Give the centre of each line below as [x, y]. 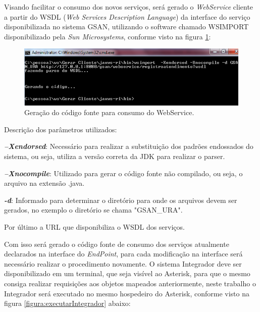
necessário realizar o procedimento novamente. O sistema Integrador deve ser [123, 263]
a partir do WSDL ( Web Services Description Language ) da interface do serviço [127, 16]
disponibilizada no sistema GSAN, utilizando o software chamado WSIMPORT [126, 27]
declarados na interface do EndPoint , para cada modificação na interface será [123, 254]
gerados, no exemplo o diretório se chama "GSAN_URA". [93, 210]
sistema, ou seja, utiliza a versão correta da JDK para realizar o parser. [115, 156]
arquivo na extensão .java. [44, 183]
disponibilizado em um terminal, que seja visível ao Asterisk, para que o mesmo [127, 273]
